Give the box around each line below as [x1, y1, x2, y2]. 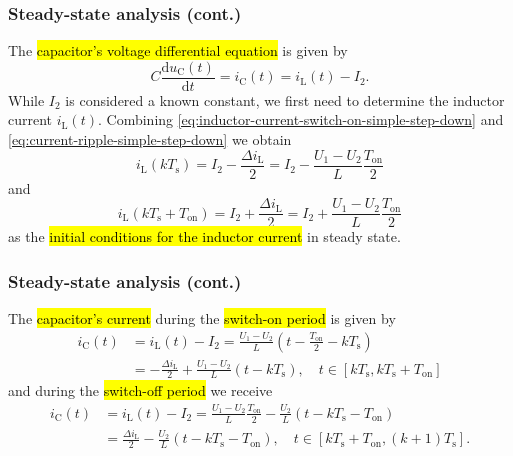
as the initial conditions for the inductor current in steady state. [8, 226, 401, 247]
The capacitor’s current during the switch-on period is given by [8, 308, 396, 329]
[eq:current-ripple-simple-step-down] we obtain [8, 129, 292, 150]
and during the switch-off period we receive [8, 380, 273, 401]
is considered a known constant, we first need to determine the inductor [65, 89, 505, 110]
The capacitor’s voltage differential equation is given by [8, 40, 348, 61]
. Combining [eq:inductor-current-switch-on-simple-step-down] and [97, 109, 504, 130]
